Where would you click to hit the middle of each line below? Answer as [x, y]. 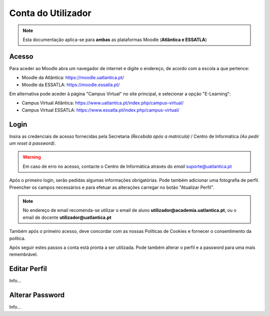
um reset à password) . [32, 143]
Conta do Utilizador [50, 13]
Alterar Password [37, 295]
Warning [32, 157]
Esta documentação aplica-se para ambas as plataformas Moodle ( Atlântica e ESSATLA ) [115, 40]
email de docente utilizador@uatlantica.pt [67, 217]
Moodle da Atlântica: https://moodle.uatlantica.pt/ [73, 78]
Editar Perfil [28, 269]
